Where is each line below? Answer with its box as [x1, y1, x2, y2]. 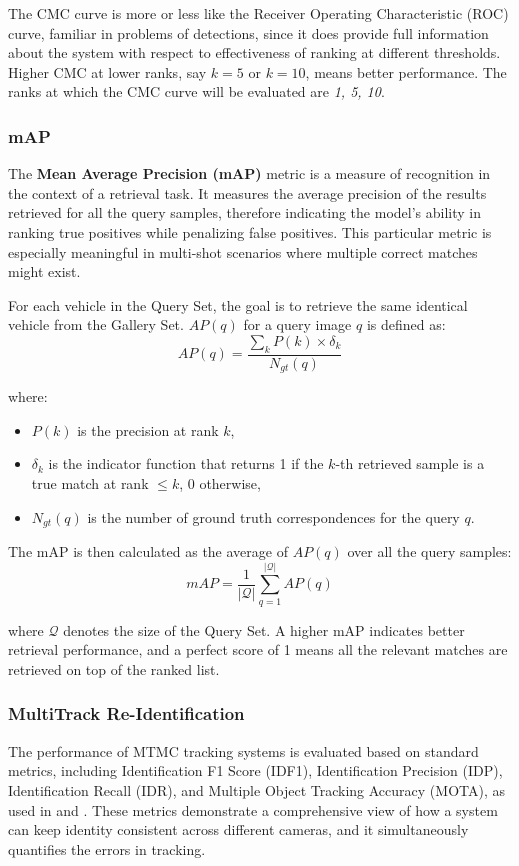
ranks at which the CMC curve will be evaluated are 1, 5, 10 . [8, 81, 385, 102]
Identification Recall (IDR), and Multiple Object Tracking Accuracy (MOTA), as [8, 779, 505, 800]
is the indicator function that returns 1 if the [48, 453, 324, 474]
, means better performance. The [305, 61, 507, 82]
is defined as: [366, 314, 446, 335]
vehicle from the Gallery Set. [8, 314, 184, 335]
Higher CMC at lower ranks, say [8, 61, 207, 82]
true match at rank [31, 473, 149, 493]
